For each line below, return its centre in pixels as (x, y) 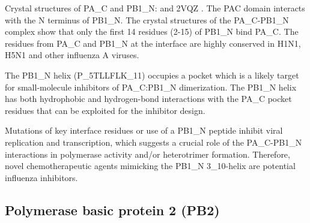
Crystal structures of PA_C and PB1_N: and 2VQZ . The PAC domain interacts (155, 8)
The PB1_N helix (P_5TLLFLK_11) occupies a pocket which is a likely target (152, 75)
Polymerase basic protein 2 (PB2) (112, 210)
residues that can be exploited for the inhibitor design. (105, 110)
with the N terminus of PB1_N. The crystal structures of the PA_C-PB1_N (147, 19)
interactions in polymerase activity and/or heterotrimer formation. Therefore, (147, 154)
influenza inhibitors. (41, 177)
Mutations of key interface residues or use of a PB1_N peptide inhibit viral (144, 130)
